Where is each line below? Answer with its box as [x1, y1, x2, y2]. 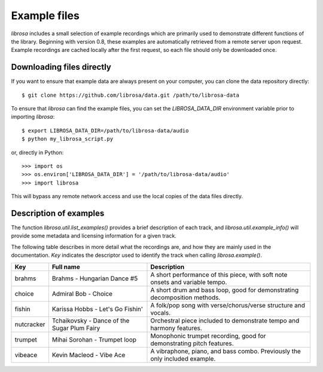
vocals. [150, 308, 170, 316]
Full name [51, 263, 80, 271]
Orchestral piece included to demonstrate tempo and [150, 316, 300, 325]
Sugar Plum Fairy [51, 324, 100, 332]
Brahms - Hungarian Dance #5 [51, 274, 138, 282]
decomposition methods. [150, 293, 221, 302]
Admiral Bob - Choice [51, 290, 113, 298]
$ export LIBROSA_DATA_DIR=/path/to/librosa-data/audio [22, 127, 189, 134]
